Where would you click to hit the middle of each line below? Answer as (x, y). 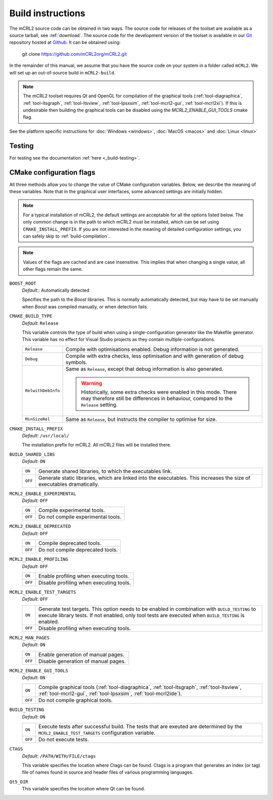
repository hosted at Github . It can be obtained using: (65, 43)
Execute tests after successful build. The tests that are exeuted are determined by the (140, 727)
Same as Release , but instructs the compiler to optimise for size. (141, 419)
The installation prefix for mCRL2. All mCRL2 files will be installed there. (97, 445)
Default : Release (40, 323)
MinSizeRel (38, 419)
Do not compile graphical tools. (76, 700)
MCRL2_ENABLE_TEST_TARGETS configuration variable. (97, 733)
